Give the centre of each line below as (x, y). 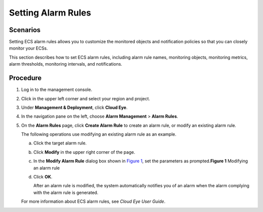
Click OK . (43, 177)
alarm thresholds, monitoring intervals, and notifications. (66, 64)
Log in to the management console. (57, 89)
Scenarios (25, 30)
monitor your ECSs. (28, 48)
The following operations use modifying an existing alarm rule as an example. (99, 134)
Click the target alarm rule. (60, 143)
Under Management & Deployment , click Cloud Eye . (74, 107)
